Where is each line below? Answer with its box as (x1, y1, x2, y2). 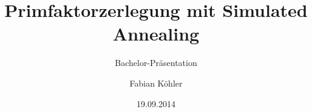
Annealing (112, 21, 200, 46)
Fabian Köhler (129, 76, 183, 89)
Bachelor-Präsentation (115, 56, 197, 69)
